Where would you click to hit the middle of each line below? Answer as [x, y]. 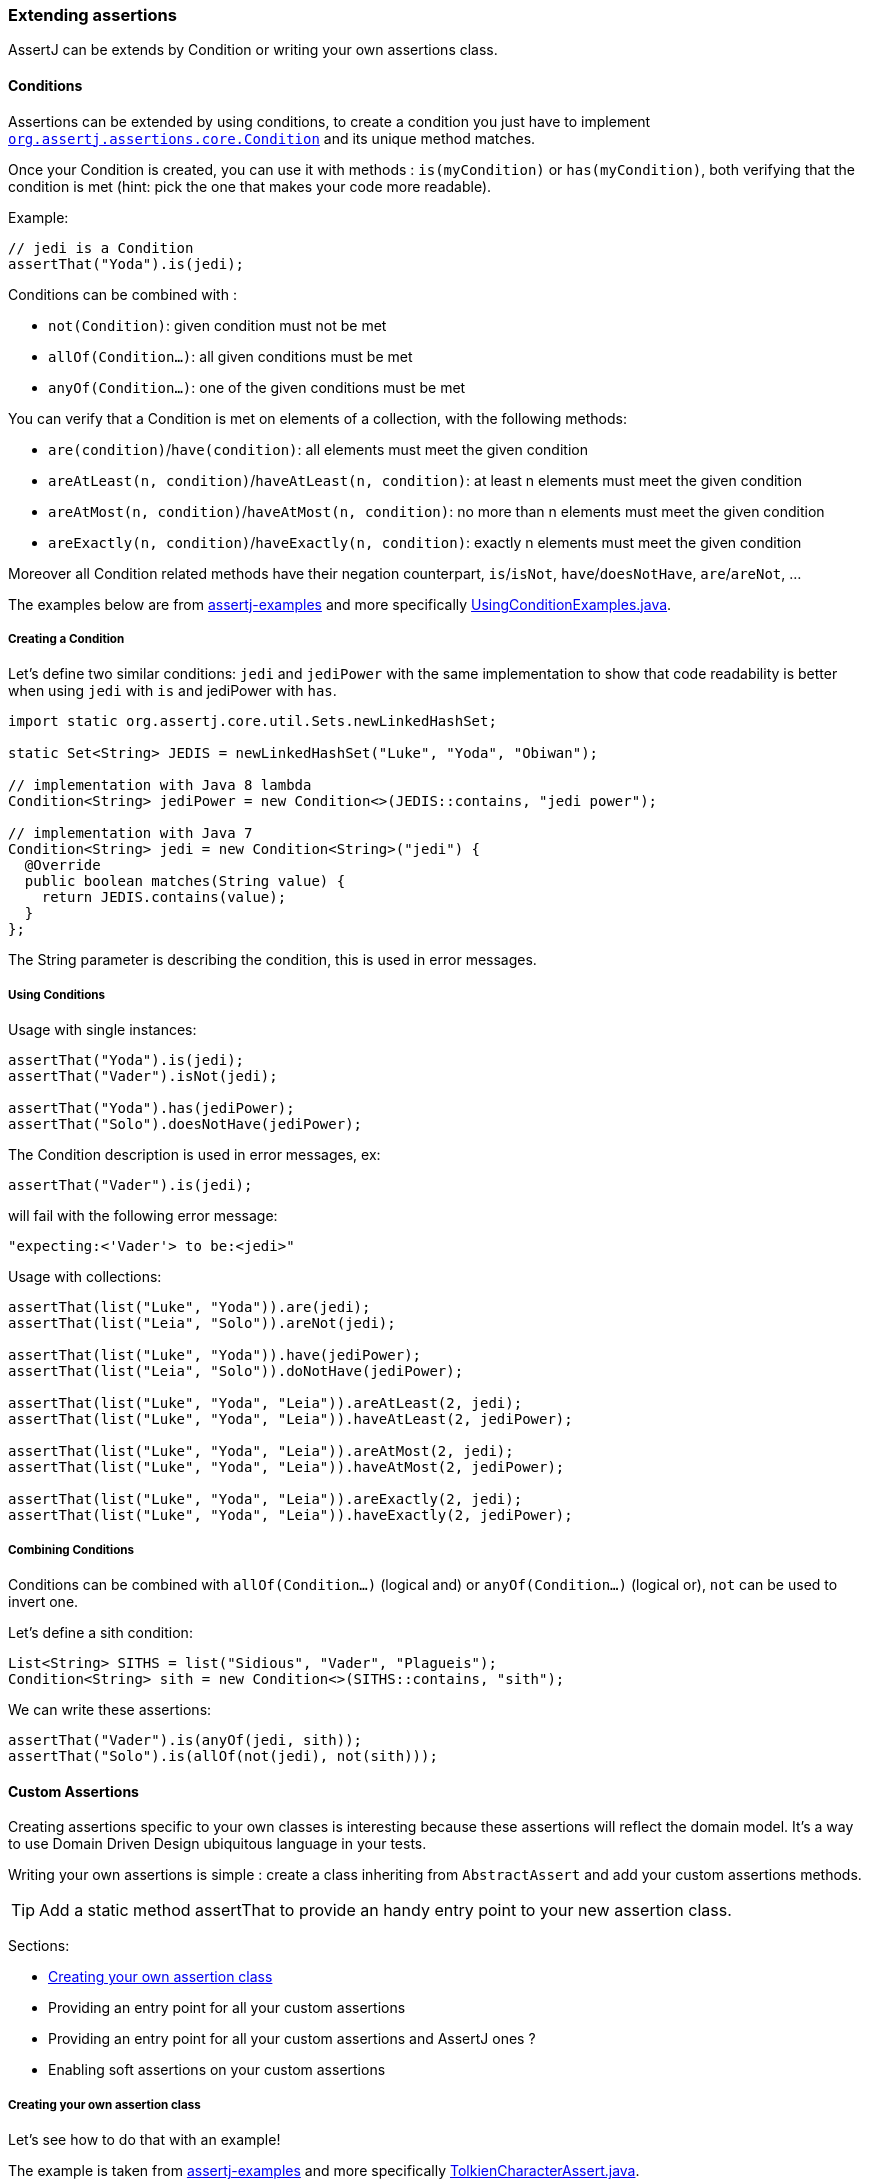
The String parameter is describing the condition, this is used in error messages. [272, 960]
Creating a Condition [66, 638]
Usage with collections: [85, 1277]
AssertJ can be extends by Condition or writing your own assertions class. [253, 50]
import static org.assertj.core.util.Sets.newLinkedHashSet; [252, 721]
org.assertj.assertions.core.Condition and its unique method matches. [272, 138]
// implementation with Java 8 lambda [160, 785]
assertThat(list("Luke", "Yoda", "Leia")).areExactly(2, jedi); [265, 1499]
